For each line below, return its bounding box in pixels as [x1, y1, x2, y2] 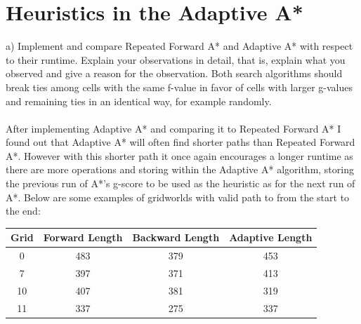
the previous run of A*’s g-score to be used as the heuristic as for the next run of [6, 176, 355, 191]
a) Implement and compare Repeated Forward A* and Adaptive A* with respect [6, 39, 353, 53]
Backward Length [132, 230, 220, 245]
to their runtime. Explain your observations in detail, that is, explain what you [6, 52, 346, 67]
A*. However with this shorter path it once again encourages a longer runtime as [6, 148, 353, 163]
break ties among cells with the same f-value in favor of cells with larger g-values [6, 79, 353, 94]
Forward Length [43, 230, 123, 245]
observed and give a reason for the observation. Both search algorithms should [6, 66, 343, 81]
